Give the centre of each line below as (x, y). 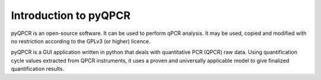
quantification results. (38, 69)
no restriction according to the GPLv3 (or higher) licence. (81, 41)
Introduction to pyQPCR (71, 15)
